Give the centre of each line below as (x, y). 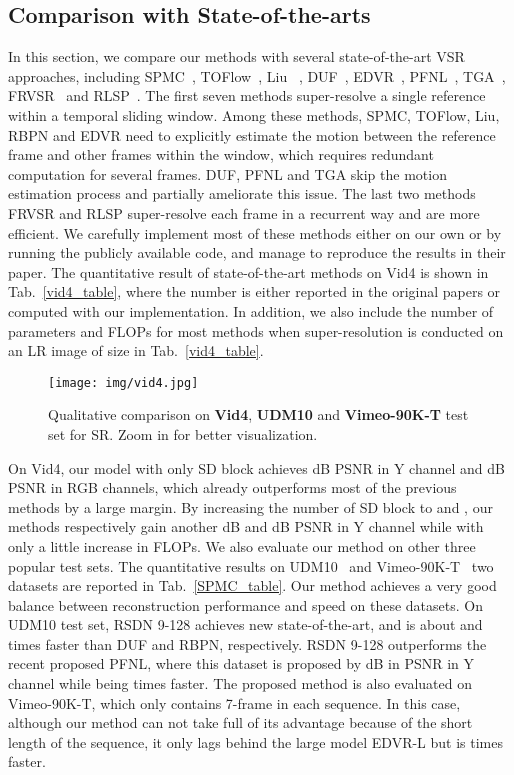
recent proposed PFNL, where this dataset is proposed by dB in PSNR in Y (241, 663)
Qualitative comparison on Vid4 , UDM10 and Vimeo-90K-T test (258, 414)
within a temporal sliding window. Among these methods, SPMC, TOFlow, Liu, (254, 114)
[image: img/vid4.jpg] (123, 382)
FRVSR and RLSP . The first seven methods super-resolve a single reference (247, 95)
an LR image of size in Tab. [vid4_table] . (136, 350)
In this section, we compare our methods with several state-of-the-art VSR (236, 56)
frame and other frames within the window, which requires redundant (221, 154)
